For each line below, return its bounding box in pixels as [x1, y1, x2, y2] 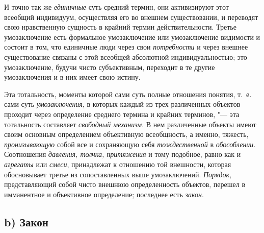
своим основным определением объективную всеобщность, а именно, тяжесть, [4, 129, 249, 139]
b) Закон [4, 214, 48, 229]
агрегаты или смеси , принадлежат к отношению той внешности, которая [4, 158, 231, 169]
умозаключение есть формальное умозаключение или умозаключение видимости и [4, 31, 260, 42]
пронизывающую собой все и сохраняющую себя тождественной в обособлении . [4, 138, 256, 149]
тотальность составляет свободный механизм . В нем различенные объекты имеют [4, 119, 256, 129]
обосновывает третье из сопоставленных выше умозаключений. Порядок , [4, 169, 231, 179]
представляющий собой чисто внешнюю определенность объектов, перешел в [4, 179, 245, 190]
